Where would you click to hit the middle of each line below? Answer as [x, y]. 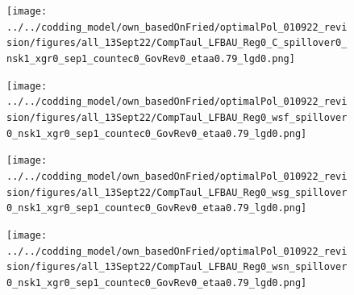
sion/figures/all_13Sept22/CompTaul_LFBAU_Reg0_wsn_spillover [177, 267]
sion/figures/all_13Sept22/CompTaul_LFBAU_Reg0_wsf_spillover [177, 117]
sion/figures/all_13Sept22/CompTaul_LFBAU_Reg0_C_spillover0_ [177, 43]
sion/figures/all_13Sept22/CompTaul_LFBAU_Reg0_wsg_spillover [177, 192]
